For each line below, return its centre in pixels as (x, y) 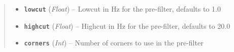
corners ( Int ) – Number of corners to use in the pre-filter (114, 43)
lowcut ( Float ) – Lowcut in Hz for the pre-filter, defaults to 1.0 (122, 9)
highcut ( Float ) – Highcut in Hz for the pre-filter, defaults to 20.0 (127, 25)
